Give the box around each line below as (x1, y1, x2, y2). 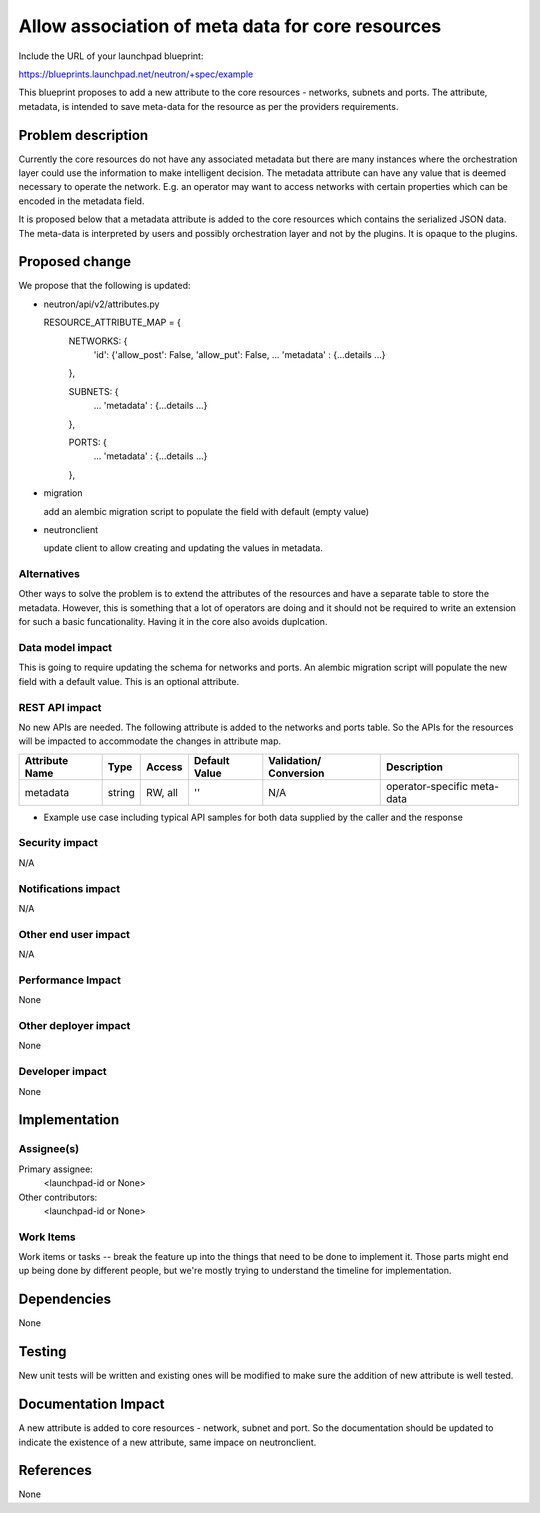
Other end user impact (18, 927, 130, 941)
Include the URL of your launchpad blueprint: (18, 50, 204, 62)
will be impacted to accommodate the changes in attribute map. (18, 735, 282, 747)
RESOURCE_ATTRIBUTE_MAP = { (43, 316, 182, 329)
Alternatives (18, 567, 80, 581)
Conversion (268, 766, 325, 780)
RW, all (146, 785, 179, 799)
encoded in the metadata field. (18, 195, 145, 207)
